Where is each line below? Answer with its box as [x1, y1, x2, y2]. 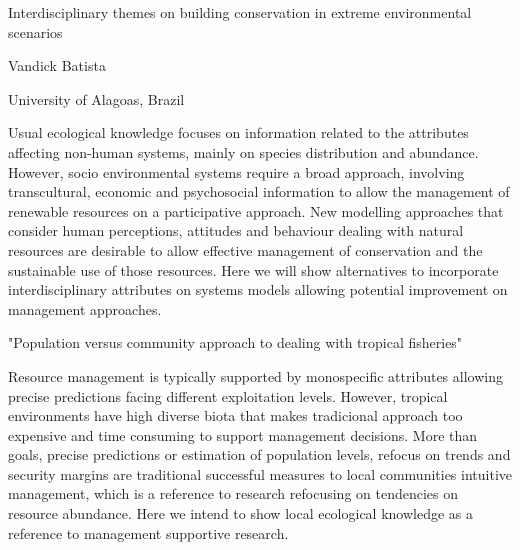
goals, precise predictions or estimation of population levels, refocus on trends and [8, 444, 511, 465]
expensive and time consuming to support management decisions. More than [8, 424, 478, 445]
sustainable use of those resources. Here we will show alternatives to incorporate [8, 259, 499, 280]
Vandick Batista [8, 55, 106, 76]
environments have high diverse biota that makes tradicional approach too [8, 405, 463, 426]
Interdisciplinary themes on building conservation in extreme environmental [8, 2, 472, 22]
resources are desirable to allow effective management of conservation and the [8, 239, 483, 260]
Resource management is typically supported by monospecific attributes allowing [8, 365, 503, 386]
